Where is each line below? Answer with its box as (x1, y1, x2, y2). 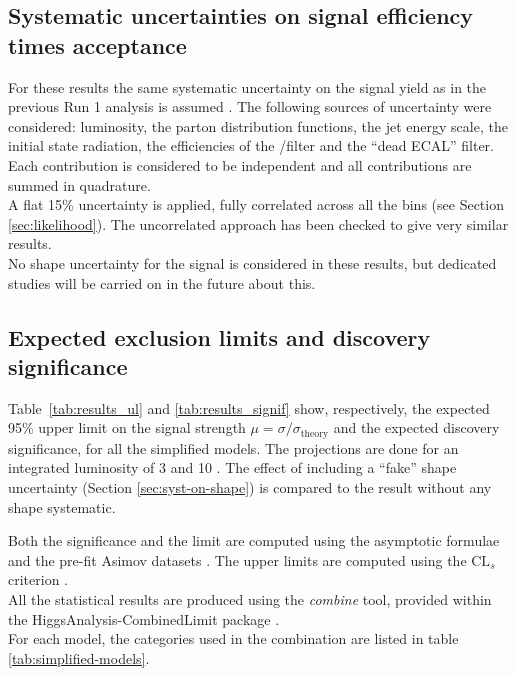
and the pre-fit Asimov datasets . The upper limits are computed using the (8, 549, 467, 570)
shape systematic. (8, 496, 116, 517)
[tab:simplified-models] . (8, 647, 150, 668)
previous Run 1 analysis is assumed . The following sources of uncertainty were (8, 96, 492, 117)
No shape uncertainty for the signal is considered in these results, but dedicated (8, 252, 497, 273)
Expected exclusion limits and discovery (8, 321, 431, 352)
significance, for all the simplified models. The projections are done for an (8, 437, 459, 458)
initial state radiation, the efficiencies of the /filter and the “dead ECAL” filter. (8, 135, 494, 156)
